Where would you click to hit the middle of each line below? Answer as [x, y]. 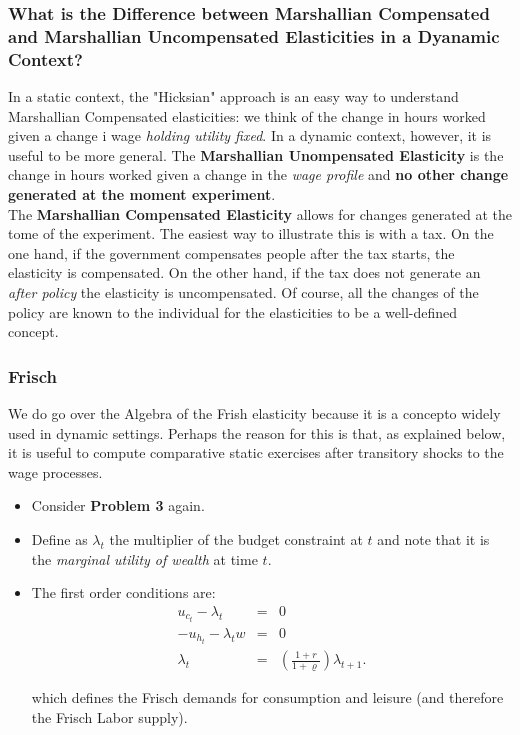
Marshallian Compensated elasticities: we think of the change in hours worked [247, 115]
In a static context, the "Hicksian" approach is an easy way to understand [233, 96]
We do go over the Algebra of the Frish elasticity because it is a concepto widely [254, 413]
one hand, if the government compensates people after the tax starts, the [231, 252]
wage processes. [55, 471]
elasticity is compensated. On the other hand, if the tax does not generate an [244, 272]
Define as [59, 538]
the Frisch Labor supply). [109, 716]
